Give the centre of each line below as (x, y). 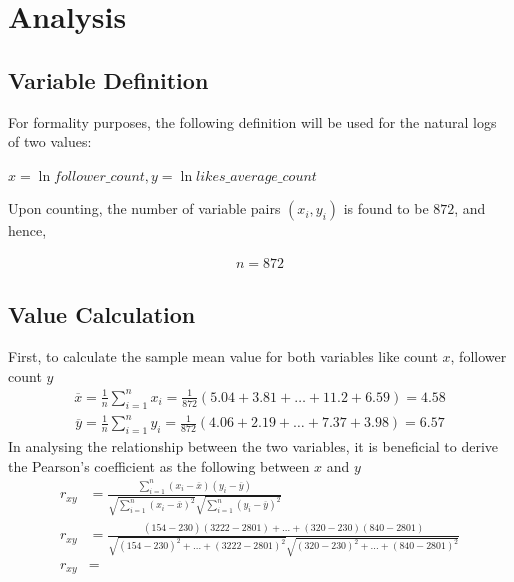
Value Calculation (102, 314)
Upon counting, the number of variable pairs (144, 208)
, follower (478, 356)
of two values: (50, 141)
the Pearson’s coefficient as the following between (159, 465)
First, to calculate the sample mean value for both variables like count (223, 356)
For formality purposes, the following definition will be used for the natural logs (252, 121)
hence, (27, 230)
